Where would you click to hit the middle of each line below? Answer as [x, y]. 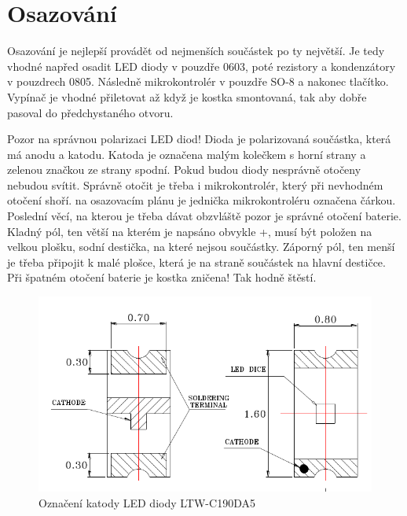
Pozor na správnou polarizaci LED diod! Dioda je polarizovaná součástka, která [199, 139]
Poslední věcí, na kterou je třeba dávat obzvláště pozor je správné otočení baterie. [204, 216]
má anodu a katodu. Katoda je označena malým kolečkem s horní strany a [187, 154]
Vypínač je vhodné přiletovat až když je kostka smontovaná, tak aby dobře [187, 96]
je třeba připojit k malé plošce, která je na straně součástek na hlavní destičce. [196, 262]
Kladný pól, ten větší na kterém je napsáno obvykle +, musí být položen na [190, 231]
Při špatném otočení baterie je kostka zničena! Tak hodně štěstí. [162, 277]
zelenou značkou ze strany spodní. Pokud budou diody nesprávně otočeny [184, 170]
